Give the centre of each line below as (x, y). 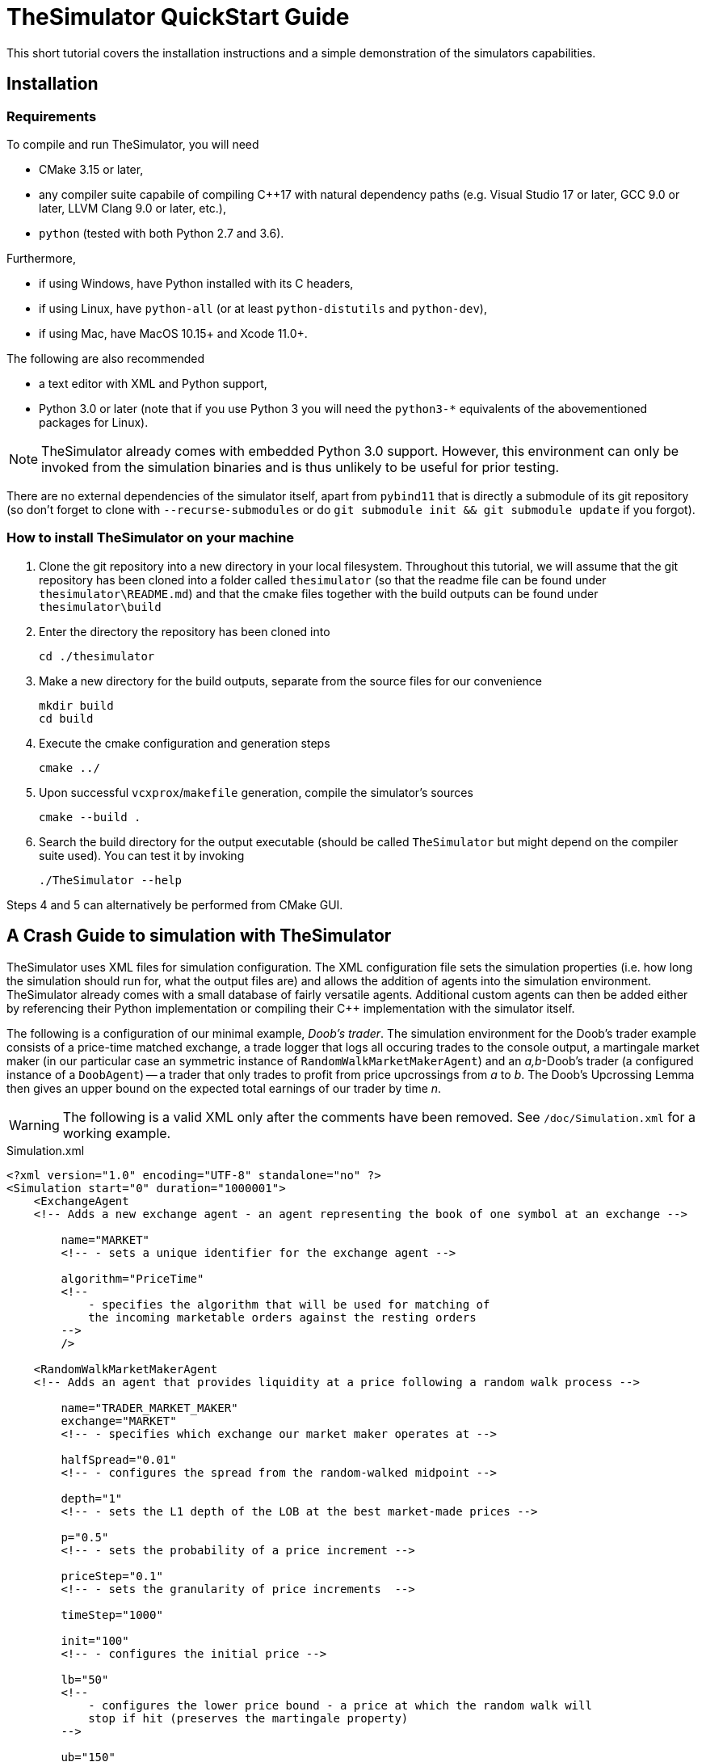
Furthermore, (41, 258)
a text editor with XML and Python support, (153, 383)
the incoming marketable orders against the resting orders (282, 1317)
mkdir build (76, 705)
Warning (34, 1125)
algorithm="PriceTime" (132, 1278)
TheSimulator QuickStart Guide (178, 17)
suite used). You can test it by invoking (142, 855)
